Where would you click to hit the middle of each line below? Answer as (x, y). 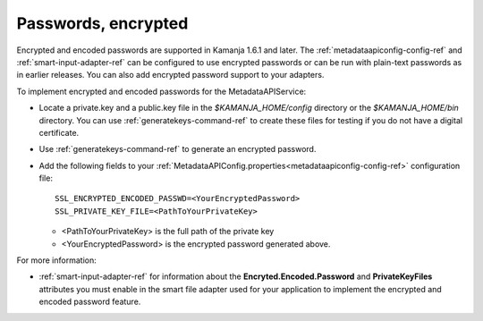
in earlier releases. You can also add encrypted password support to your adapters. (170, 75)
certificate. (59, 132)
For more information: (57, 260)
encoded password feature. (90, 302)
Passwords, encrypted (102, 23)
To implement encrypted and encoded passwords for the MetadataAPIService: (161, 91)
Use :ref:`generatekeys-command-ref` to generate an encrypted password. (178, 149)
